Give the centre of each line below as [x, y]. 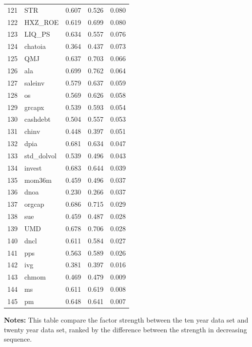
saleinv [35, 82]
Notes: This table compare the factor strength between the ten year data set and [126, 320]
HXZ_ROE [42, 22]
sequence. [18, 339]
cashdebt [38, 119]
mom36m [38, 180]
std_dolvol [40, 155]
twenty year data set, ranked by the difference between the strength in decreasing [126, 329]
